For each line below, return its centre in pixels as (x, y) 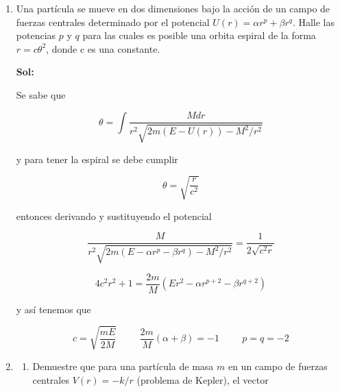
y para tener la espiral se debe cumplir (97, 159)
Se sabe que (41, 94)
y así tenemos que (53, 309)
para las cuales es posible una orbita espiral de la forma (199, 35)
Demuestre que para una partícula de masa (123, 366)
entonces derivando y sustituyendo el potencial (114, 216)
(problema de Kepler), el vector (203, 379)
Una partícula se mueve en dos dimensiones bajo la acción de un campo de (173, 8)
